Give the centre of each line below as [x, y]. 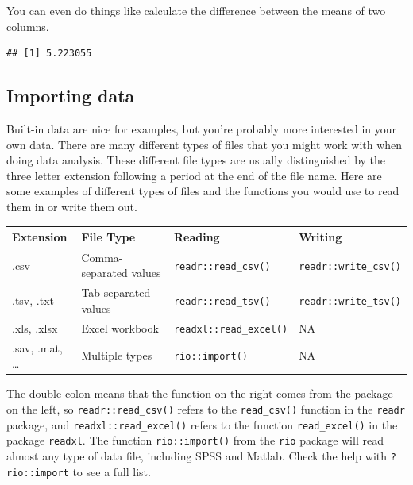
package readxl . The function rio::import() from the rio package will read [195, 440]
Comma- [102, 257]
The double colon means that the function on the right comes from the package [200, 393]
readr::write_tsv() [350, 302]
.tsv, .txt [33, 300]
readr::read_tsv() [222, 302]
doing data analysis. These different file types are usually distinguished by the [196, 160]
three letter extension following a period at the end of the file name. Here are [194, 175]
